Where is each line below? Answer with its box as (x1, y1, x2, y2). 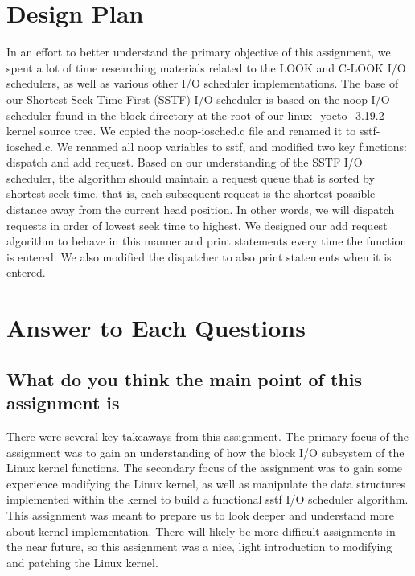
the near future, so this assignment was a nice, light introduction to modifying (6, 538, 392, 555)
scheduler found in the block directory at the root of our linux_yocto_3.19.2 (6, 106, 384, 123)
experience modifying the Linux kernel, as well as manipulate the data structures (6, 475, 406, 492)
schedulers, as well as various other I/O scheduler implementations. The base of (6, 75, 399, 92)
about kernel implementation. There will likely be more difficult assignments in (6, 522, 396, 539)
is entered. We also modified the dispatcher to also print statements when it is (6, 248, 392, 265)
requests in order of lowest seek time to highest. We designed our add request (6, 216, 388, 233)
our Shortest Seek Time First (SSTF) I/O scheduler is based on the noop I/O (6, 90, 390, 107)
